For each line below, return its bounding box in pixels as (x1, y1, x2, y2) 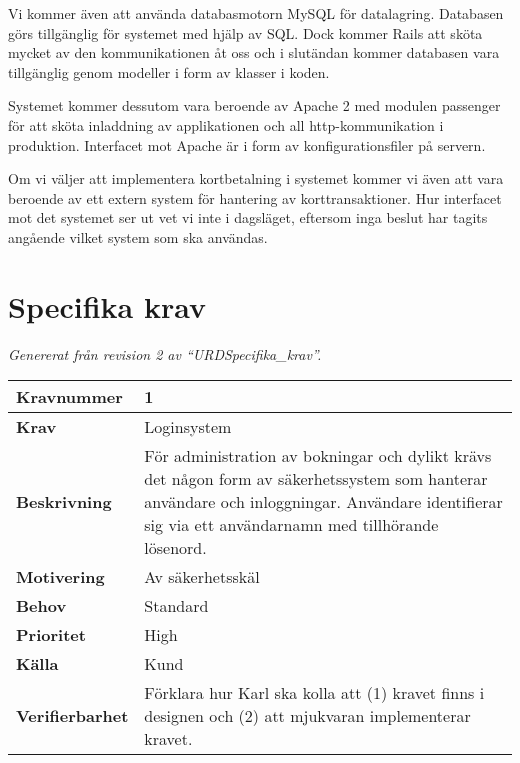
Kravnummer (16, 385, 123, 409)
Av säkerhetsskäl (144, 565, 260, 589)
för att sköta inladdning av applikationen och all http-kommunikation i (8, 114, 444, 135)
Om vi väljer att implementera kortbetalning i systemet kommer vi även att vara (8, 168, 504, 189)
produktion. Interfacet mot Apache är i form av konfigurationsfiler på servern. (8, 134, 486, 155)
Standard (144, 594, 209, 618)
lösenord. (144, 536, 207, 560)
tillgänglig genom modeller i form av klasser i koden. (8, 61, 330, 82)
